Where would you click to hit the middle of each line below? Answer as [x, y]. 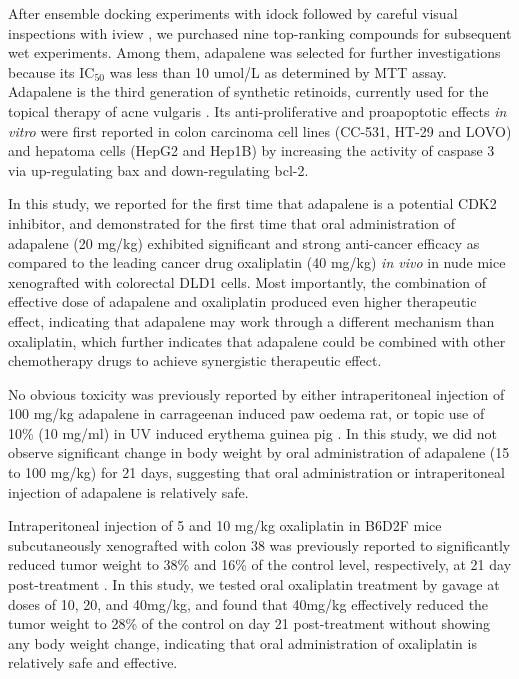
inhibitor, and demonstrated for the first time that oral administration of [231, 222]
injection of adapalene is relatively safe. [128, 491]
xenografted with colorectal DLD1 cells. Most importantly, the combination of [247, 281]
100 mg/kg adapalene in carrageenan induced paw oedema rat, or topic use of [246, 413]
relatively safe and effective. [93, 662]
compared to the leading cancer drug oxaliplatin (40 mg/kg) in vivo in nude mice [257, 262]
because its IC [51, 71]
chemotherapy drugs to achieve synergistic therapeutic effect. [195, 360]
